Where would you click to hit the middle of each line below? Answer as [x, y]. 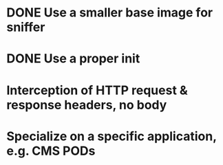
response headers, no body [87, 105]
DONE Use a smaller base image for [110, 13]
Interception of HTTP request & [97, 90]
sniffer [26, 27]
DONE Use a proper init [73, 59]
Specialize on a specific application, [111, 136]
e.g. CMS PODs [51, 151]
